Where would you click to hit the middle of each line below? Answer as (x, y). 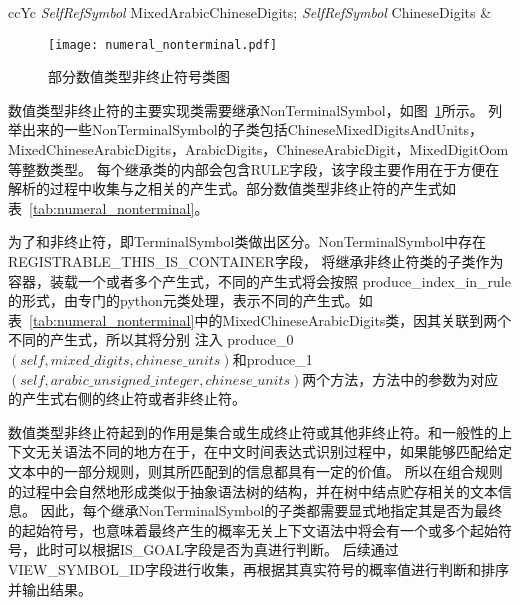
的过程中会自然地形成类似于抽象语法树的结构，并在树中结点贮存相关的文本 (253, 490)
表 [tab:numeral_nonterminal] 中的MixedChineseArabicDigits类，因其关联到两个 (260, 319)
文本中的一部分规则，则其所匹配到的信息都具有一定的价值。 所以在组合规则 (255, 470)
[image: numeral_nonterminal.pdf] (163, 44)
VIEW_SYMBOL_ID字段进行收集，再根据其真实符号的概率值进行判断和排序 (258, 568)
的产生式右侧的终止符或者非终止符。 (127, 398)
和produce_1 (272, 358)
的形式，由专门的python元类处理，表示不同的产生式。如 (190, 300)
